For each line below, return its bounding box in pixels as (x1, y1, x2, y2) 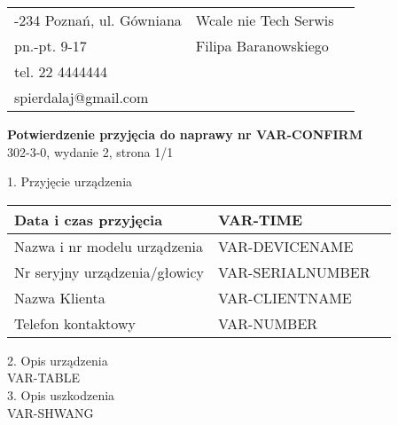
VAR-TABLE (7, 368, 81, 387)
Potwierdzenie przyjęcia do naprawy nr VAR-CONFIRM (7, 125, 363, 143)
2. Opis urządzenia (7, 350, 108, 369)
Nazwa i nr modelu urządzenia (14, 235, 203, 256)
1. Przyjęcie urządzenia (7, 172, 133, 191)
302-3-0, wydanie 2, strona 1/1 (7, 142, 174, 161)
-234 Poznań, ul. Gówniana (14, 10, 182, 30)
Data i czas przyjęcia (14, 209, 163, 230)
